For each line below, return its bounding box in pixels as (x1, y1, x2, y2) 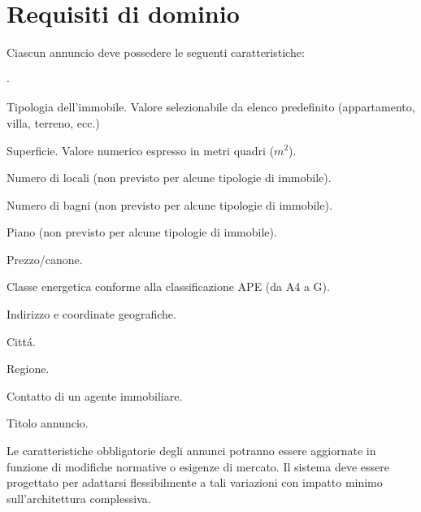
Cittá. (7, 332, 36, 349)
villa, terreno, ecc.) (7, 114, 100, 131)
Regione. (7, 360, 50, 377)
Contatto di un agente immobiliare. (7, 387, 183, 404)
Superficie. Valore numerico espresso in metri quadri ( (7, 141, 275, 158)
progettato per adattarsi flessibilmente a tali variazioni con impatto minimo (7, 474, 383, 491)
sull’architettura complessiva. (7, 489, 151, 506)
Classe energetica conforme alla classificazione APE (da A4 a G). (7, 278, 330, 295)
